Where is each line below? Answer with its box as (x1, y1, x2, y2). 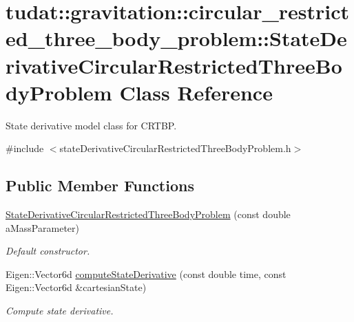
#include (6, 141, 44, 155)
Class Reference (119, 78, 273, 106)
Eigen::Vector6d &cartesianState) (6, 280, 147, 294)
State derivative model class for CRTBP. (6, 118, 177, 132)
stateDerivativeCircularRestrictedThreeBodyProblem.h (59, 141, 291, 155)
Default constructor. (6, 244, 90, 258)
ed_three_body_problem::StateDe (6, 24, 347, 52)
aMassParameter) (6, 220, 79, 235)
